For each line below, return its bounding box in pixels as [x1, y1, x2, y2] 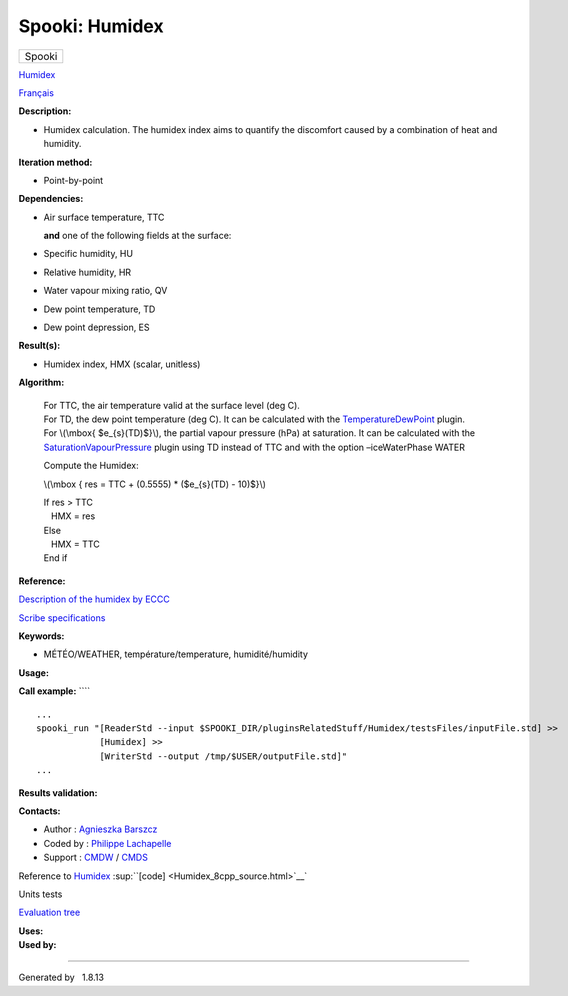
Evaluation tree [18, 906, 81, 919]
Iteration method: [18, 156, 93, 168]
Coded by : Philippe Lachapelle [43, 837, 172, 849]
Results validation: [18, 786, 98, 799]
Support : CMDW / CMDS [43, 851, 149, 864]
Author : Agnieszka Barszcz [43, 823, 158, 835]
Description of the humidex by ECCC [18, 593, 170, 605]
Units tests [18, 888, 63, 900]
